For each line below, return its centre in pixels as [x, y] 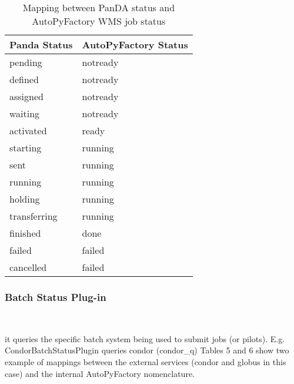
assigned [26, 96]
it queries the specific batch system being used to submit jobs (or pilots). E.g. [145, 338]
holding [25, 199]
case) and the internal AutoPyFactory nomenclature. [100, 373]
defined [24, 79]
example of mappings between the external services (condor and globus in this [146, 362]
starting [26, 148]
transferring [34, 216]
